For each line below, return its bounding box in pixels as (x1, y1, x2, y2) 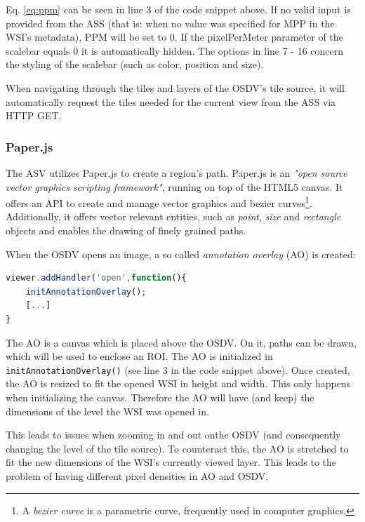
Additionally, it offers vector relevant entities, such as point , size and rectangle (6, 209, 341, 224)
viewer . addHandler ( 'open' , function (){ (6, 273, 187, 283)
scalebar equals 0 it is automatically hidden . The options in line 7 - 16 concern (6, 43, 344, 58)
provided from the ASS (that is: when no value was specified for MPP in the (6, 15, 335, 30)
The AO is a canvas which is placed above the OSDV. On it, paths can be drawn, (6, 335, 357, 349)
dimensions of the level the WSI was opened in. (6, 403, 209, 418)
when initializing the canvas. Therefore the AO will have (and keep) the (6, 390, 314, 404)
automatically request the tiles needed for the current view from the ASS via (6, 94, 336, 109)
